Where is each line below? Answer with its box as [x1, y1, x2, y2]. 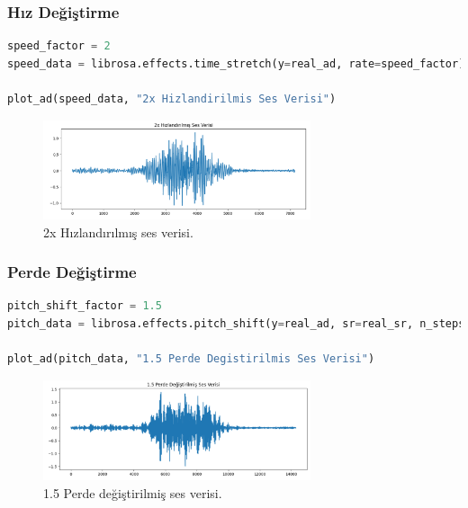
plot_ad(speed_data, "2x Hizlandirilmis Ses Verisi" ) [7, 93, 337, 105]
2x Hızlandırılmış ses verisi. [43, 222, 193, 241]
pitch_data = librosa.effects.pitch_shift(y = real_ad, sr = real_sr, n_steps [7, 317, 465, 331]
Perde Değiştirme [7, 261, 137, 283]
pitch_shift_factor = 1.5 [7, 299, 162, 313]
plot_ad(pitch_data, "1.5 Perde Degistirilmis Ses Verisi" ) [7, 352, 375, 366]
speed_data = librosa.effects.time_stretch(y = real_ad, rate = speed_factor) [7, 57, 465, 70]
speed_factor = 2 [7, 40, 111, 53]
